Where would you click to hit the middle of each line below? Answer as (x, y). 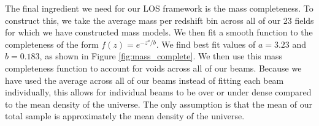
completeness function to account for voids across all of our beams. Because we (153, 68)
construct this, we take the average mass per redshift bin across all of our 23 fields (159, 20)
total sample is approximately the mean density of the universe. (125, 116)
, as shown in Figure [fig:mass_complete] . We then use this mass (161, 56)
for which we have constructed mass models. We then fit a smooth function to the (159, 32)
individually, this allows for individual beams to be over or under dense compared (158, 92)
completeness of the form (52, 44)
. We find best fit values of (206, 44)
